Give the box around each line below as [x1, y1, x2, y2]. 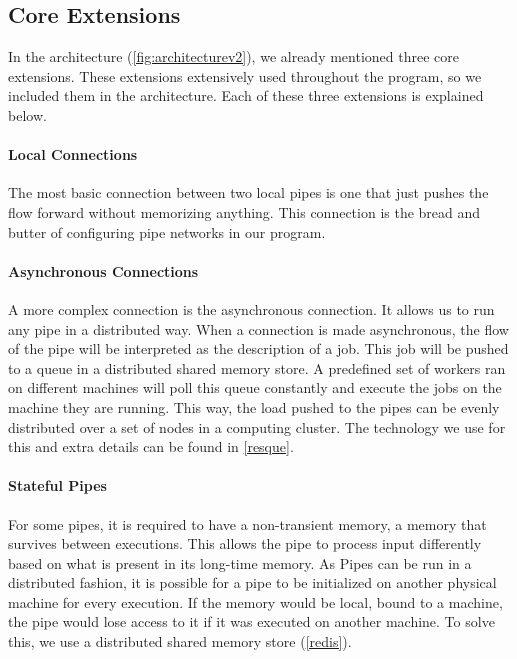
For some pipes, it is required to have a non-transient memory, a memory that [8, 513, 487, 534]
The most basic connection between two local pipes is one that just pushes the [8, 182, 489, 203]
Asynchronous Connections [8, 260, 199, 281]
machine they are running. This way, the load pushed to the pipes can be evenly [8, 396, 500, 417]
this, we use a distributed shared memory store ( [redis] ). [8, 631, 352, 652]
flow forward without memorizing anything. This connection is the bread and [8, 201, 481, 222]
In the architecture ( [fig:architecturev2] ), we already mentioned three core [8, 46, 459, 67]
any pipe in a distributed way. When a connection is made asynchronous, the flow [8, 318, 509, 339]
